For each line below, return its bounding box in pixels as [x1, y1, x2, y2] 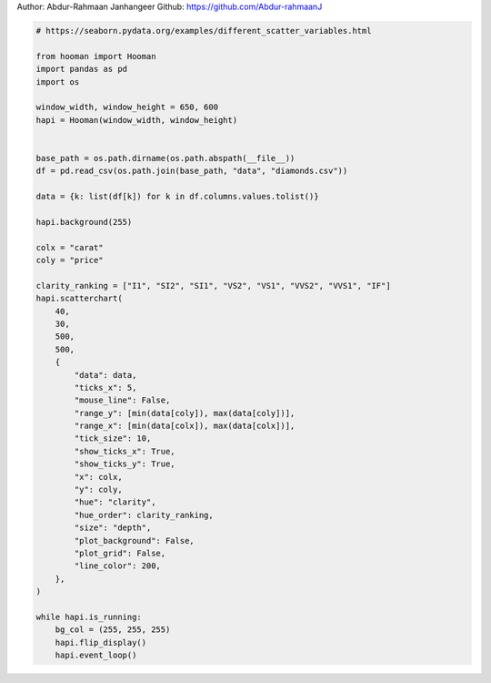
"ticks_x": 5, [74, 382, 137, 392]
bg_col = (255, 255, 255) [55, 625, 171, 635]
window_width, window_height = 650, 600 [35, 102, 218, 113]
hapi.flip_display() [55, 637, 147, 647]
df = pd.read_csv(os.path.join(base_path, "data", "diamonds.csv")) [35, 166, 348, 177]
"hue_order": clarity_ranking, [74, 510, 214, 520]
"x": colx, [74, 472, 123, 482]
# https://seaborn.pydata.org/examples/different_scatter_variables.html [35, 25, 372, 36]
